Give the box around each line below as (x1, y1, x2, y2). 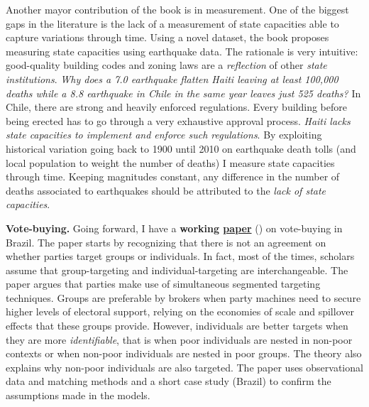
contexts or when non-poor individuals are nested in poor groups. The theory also (6, 346, 362, 361)
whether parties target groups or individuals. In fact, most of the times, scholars (6, 249, 355, 264)
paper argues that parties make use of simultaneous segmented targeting (6, 276, 321, 291)
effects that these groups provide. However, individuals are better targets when (6, 318, 348, 333)
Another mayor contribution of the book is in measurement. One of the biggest (6, 2, 349, 16)
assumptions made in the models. (6, 388, 150, 403)
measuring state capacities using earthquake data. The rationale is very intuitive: (6, 43, 358, 58)
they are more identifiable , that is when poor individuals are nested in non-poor (6, 332, 353, 347)
